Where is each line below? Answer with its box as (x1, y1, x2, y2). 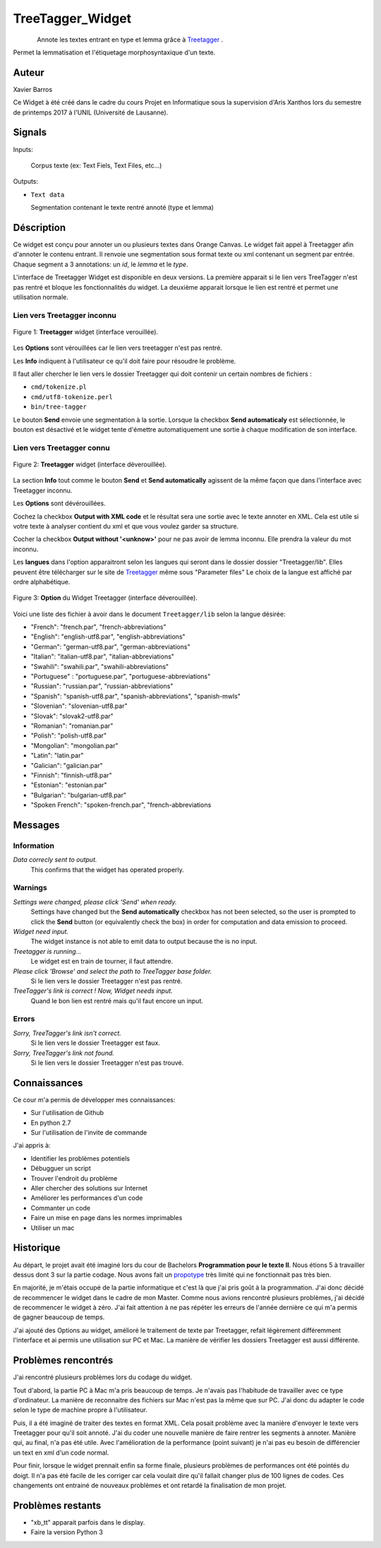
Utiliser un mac (30, 1223, 75, 1232)
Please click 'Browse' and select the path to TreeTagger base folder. (13, 967, 212, 975)
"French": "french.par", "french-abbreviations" (30, 622, 167, 632)
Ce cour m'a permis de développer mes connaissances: (13, 1095, 176, 1104)
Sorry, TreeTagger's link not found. (13, 1048, 114, 1057)
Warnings (13, 883, 47, 893)
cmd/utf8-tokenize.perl (30, 393, 113, 401)
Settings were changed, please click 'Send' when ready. (13, 897, 177, 906)
